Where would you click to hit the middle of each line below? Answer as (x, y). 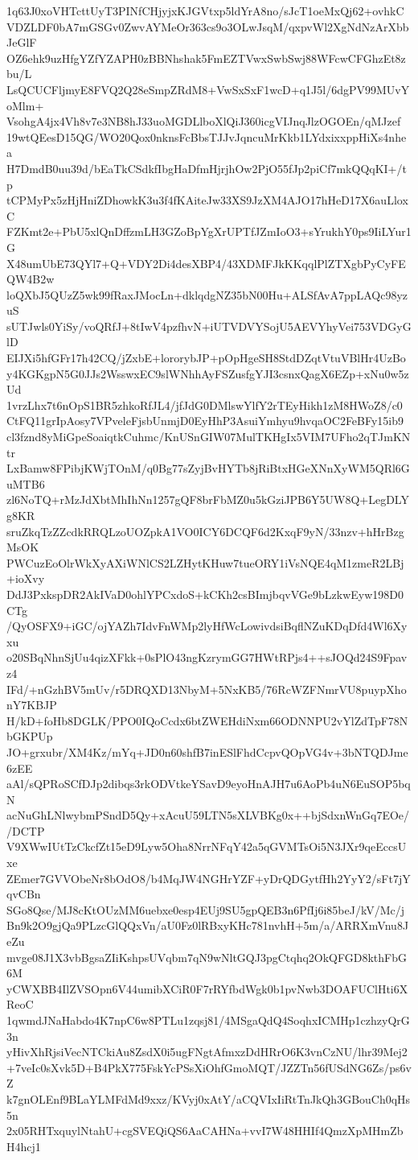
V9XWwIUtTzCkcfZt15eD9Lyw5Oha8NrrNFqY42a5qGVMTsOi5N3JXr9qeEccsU (207, 846)
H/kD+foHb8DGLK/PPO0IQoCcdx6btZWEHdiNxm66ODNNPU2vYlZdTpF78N (207, 720)
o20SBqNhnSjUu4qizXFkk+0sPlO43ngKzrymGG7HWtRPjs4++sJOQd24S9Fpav (207, 657)
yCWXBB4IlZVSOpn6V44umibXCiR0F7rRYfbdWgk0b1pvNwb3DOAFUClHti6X (207, 988)
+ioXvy (26, 578)
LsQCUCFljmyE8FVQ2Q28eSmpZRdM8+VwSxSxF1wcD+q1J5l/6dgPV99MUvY (208, 89)
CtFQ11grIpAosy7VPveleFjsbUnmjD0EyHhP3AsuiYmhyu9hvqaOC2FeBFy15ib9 (205, 421)
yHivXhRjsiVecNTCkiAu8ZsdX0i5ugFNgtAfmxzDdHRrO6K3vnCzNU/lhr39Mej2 (207, 1052)
